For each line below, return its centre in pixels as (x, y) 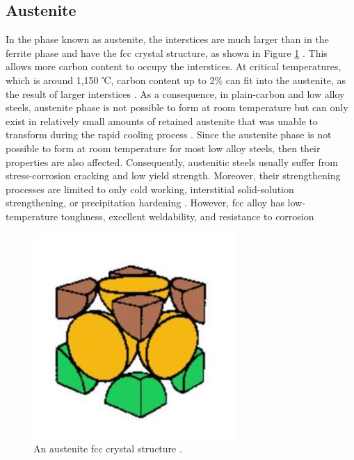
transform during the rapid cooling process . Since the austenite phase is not (169, 134)
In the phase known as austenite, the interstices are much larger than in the (167, 39)
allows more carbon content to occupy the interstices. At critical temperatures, (174, 66)
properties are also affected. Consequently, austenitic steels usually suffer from (172, 162)
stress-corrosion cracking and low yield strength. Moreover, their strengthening (173, 175)
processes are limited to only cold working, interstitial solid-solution (150, 189)
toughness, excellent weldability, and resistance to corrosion (187, 216)
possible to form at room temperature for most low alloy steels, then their (163, 148)
